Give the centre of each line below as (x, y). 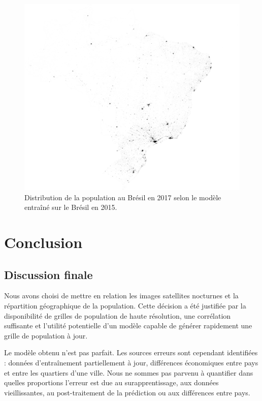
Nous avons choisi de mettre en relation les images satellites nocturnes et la (121, 296)
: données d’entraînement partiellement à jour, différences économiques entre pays (131, 362)
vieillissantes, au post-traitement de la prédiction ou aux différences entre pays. (127, 392)
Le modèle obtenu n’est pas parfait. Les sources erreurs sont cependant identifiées (131, 352)
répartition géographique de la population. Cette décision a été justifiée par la (125, 305)
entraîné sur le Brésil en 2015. (71, 207)
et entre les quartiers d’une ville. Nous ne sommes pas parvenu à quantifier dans (129, 372)
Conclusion (43, 242)
